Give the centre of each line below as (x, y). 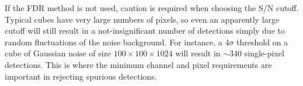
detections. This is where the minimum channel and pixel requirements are (138, 64)
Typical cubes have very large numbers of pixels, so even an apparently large (142, 19)
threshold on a (262, 42)
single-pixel (264, 53)
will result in (198, 53)
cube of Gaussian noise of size (58, 53)
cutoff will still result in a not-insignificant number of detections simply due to (145, 31)
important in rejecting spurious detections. (81, 76)
